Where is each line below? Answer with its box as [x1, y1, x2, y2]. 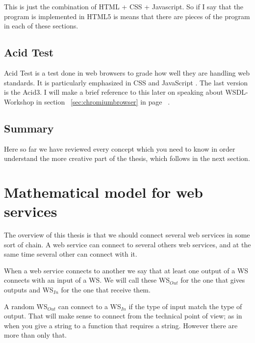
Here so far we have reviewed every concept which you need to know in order [4, 143, 235, 154]
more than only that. [4, 330, 67, 340]
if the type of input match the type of [128, 301, 242, 311]
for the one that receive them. [61, 285, 151, 295]
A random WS [4, 301, 48, 311]
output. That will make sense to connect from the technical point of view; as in [4, 311, 242, 321]
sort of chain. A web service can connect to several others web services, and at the [4, 239, 251, 249]
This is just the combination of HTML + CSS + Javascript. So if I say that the [4, 1, 244, 11]
